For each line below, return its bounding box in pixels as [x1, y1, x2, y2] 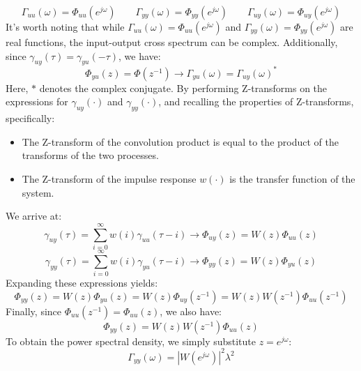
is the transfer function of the [229, 172, 355, 186]
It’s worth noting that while [6, 20, 125, 33]
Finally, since [6, 303, 62, 318]
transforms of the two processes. [22, 148, 159, 162]
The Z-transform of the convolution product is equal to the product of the [22, 134, 339, 149]
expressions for [6, 94, 68, 109]
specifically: [6, 111, 55, 126]
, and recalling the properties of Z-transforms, [158, 94, 354, 109]
